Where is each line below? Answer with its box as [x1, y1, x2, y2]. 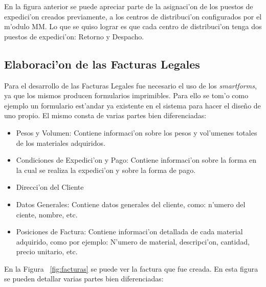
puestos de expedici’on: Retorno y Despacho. [4, 31, 144, 41]
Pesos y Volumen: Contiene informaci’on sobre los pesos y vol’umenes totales [16, 127, 257, 138]
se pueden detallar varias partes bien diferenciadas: [4, 273, 164, 284]
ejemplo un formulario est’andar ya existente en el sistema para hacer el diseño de [4, 100, 261, 111]
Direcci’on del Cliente [16, 182, 84, 192]
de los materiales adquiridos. [16, 137, 105, 148]
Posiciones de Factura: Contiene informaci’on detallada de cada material [16, 226, 243, 237]
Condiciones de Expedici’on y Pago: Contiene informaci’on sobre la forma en [16, 154, 257, 165]
